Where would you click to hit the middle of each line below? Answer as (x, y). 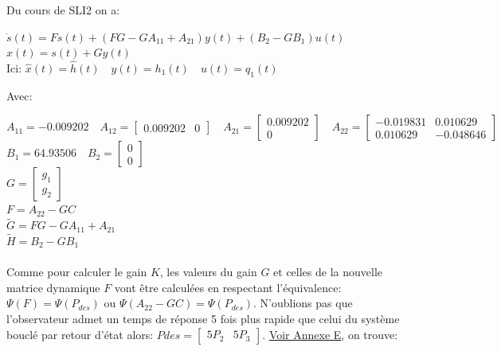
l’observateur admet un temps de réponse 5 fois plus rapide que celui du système (203, 318)
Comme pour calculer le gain (77, 272)
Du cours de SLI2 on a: (63, 10)
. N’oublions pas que (303, 303)
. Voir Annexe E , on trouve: (330, 334)
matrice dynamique (53, 287)
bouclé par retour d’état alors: (80, 334)
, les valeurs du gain (208, 272)
